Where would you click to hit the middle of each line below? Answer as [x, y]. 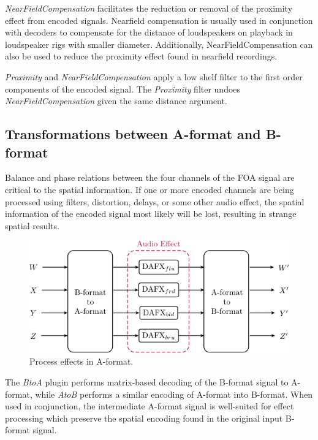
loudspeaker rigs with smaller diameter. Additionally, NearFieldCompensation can [159, 44]
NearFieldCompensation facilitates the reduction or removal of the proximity [149, 8]
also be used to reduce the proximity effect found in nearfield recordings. [141, 56]
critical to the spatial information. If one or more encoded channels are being [150, 189]
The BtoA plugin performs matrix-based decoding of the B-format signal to [147, 382]
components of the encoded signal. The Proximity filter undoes [123, 89]
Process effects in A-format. [81, 361]
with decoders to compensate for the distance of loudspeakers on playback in [149, 32]
